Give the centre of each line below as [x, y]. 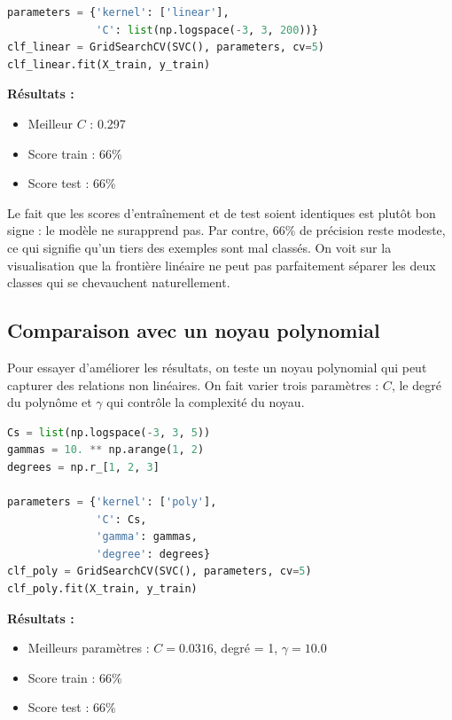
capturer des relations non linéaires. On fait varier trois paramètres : [193, 384]
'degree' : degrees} [153, 554]
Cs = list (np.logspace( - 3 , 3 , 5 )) [109, 432]
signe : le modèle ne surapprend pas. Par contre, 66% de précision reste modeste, [226, 230]
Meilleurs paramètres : [89, 648]
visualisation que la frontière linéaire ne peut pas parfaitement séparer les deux [222, 265]
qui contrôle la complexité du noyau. [206, 402]
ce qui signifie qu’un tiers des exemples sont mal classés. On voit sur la [199, 247]
